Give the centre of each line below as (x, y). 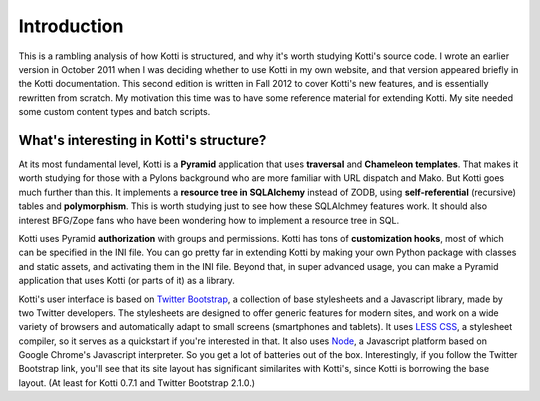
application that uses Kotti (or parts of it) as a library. (126, 281)
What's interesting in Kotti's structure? (142, 140)
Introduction (71, 26)
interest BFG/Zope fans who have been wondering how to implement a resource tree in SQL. (209, 220)
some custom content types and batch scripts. (114, 112)
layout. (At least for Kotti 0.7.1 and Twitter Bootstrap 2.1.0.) (136, 382)
